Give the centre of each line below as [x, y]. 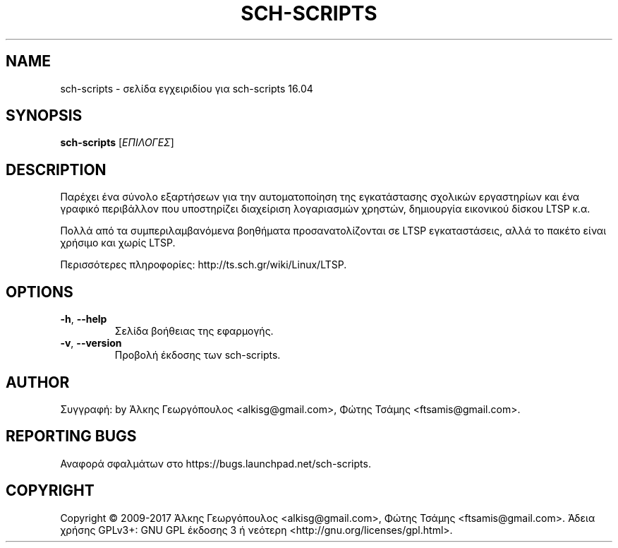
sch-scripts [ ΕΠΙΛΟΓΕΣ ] [117, 143]
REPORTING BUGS [71, 436]
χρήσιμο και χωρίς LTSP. [118, 243]
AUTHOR [38, 382]
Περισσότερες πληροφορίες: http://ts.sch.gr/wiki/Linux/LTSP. [204, 265]
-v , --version [91, 343]
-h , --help [84, 319]
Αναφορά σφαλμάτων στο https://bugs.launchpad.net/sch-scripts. [216, 463]
